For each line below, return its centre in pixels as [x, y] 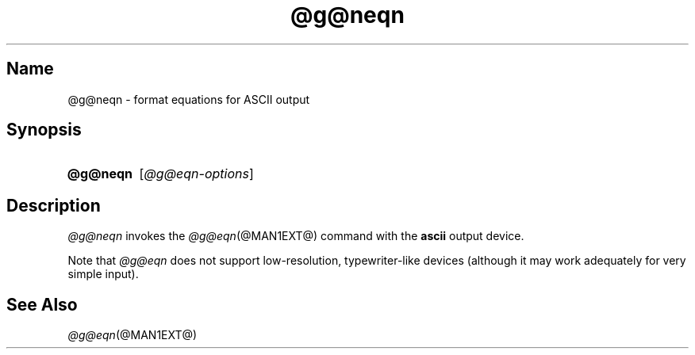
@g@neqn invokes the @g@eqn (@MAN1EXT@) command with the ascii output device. [296, 236]
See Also [42, 304]
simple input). [103, 274]
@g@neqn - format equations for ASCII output [189, 99]
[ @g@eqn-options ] [196, 174]
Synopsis [44, 130]
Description [54, 205]
